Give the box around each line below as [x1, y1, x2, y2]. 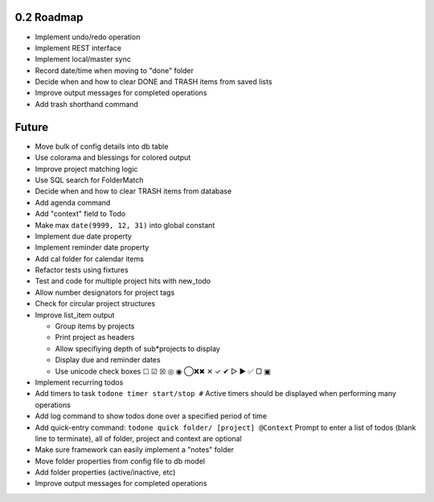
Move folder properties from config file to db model [35, 456, 205, 466]
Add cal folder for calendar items [35, 254, 145, 263]
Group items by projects [55, 321, 135, 331]
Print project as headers [55, 333, 135, 342]
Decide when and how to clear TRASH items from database [35, 186, 232, 196]
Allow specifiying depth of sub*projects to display [55, 344, 220, 353]
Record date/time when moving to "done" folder [35, 65, 194, 76]
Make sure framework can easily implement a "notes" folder [35, 445, 235, 455]
